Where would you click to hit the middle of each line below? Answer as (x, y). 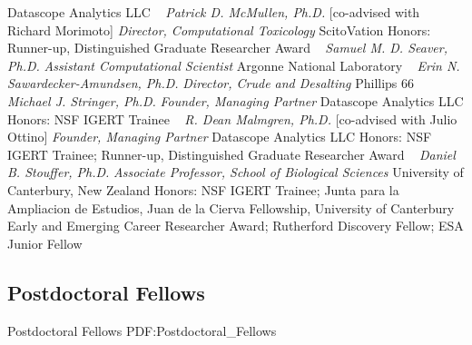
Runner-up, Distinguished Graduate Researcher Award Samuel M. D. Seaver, (227, 48)
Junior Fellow (45, 243)
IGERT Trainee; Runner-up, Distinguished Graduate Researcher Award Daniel (231, 154)
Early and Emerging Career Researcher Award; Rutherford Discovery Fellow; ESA (236, 226)
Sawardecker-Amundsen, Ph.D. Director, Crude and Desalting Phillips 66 (211, 83)
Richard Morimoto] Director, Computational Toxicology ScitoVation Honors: (219, 30)
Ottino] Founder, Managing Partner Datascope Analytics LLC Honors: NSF (220, 137)
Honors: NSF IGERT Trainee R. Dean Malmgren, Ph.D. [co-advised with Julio (232, 118)
